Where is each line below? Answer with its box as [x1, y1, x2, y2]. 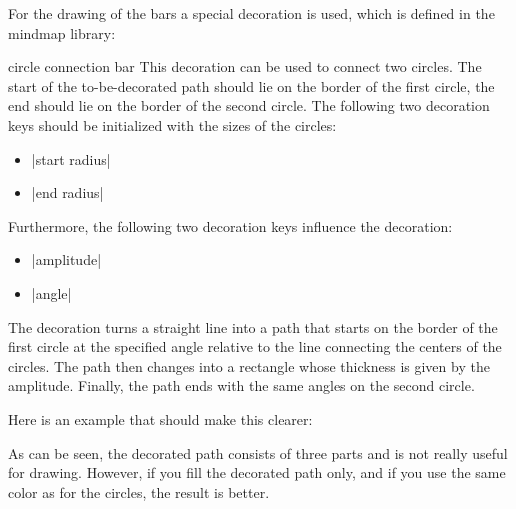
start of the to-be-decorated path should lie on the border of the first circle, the [8, 75, 495, 96]
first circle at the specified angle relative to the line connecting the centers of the [8, 336, 502, 357]
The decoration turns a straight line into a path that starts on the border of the [8, 316, 498, 337]
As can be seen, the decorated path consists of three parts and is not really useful [8, 442, 508, 463]
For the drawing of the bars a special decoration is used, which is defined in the [8, 3, 495, 23]
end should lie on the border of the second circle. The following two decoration [8, 95, 490, 116]
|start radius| [31, 148, 111, 169]
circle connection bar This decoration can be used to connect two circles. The [8, 56, 482, 77]
